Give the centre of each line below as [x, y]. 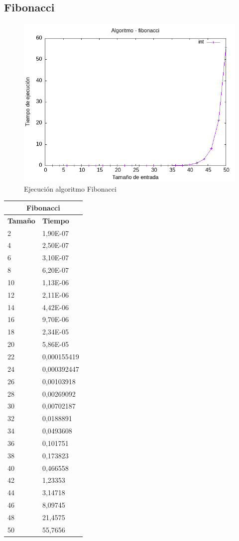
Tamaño [21, 220]
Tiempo [56, 220]
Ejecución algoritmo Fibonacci [70, 188]
